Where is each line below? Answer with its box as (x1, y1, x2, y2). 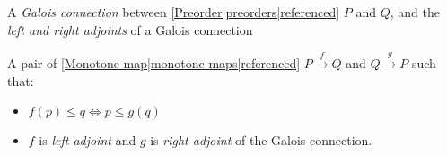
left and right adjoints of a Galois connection (7, 20, 253, 39)
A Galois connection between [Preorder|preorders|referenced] (7, 3, 340, 21)
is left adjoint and (39, 131, 136, 150)
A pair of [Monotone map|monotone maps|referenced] (7, 53, 301, 72)
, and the (390, 3, 440, 21)
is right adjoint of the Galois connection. (150, 131, 372, 150)
